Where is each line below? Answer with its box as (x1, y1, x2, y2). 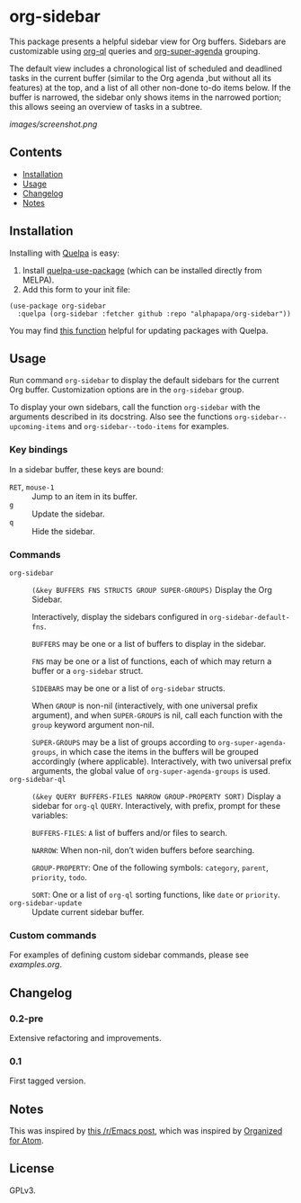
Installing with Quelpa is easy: (9, 247, 120, 258)
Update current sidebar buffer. (31, 906, 145, 917)
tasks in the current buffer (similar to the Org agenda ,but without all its (9, 72, 272, 83)
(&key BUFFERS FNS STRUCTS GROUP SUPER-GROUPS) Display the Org (31, 584, 272, 595)
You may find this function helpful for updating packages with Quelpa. (9, 325, 269, 336)
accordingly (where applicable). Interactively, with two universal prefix (31, 756, 292, 767)
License (9, 1161, 55, 1176)
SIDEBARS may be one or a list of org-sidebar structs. (31, 682, 226, 694)
